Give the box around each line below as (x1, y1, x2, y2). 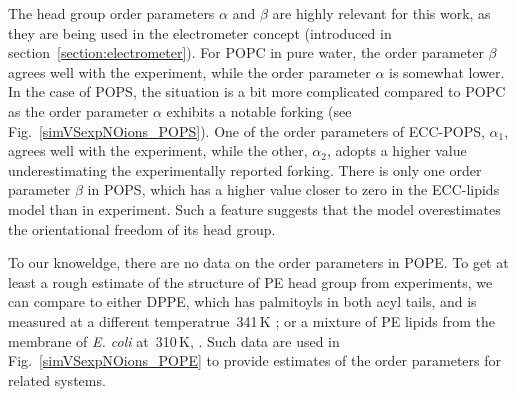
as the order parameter (8, 100, 149, 121)
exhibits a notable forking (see (166, 100, 352, 121)
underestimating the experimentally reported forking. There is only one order (8, 159, 482, 180)
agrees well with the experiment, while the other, (8, 140, 308, 161)
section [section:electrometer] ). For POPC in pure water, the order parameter (8, 42, 484, 63)
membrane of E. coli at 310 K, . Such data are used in (8, 330, 340, 351)
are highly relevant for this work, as (272, 3, 491, 23)
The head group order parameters (8, 3, 215, 23)
